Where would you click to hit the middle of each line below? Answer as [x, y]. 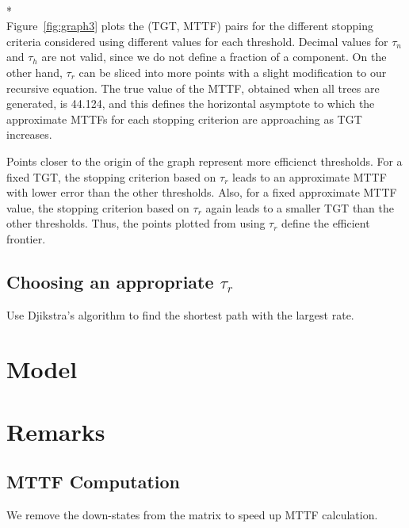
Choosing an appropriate [110, 281]
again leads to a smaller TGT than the [300, 207]
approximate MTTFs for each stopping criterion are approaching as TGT [184, 119]
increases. [29, 134]
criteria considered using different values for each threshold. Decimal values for [197, 41]
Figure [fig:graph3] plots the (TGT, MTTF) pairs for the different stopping [190, 26]
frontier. [26, 238]
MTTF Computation [93, 482]
